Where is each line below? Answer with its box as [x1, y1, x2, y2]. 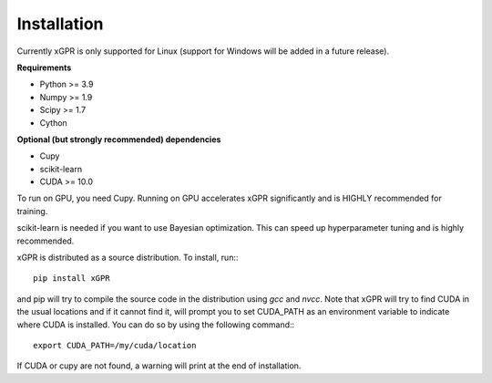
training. [16, 205, 48, 216]
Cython [39, 117, 67, 128]
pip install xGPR [33, 274, 110, 284]
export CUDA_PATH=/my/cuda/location [33, 340, 197, 350]
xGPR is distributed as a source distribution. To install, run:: [16, 252, 239, 264]
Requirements [16, 62, 72, 73]
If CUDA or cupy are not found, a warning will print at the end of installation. [16, 360, 302, 371]
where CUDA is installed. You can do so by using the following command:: [16, 319, 295, 330]
